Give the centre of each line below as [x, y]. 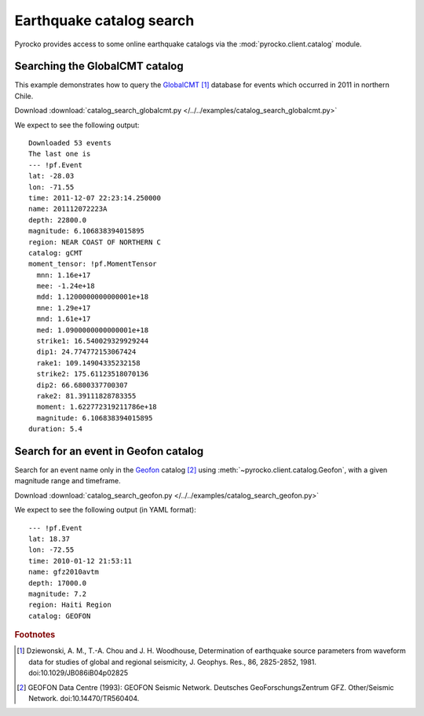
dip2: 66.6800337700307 [82, 385]
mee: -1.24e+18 [66, 286]
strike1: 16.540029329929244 [93, 341]
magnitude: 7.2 [58, 594]
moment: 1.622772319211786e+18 [97, 407]
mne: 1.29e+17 [64, 308]
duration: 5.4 [55, 429]
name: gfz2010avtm [64, 572]
